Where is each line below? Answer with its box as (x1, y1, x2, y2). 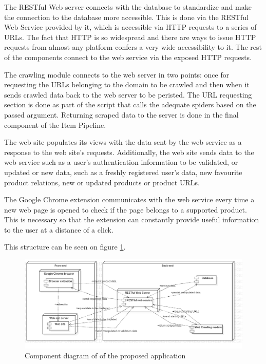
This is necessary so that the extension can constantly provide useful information (4, 214, 259, 225)
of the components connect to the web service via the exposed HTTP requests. (4, 51, 252, 62)
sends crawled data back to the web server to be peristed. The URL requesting (4, 89, 252, 100)
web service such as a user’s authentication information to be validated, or (4, 157, 238, 167)
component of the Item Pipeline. (4, 119, 106, 130)
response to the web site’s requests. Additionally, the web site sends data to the (4, 146, 254, 157)
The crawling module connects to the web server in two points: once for (4, 69, 230, 80)
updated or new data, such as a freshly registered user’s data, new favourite (4, 166, 242, 177)
